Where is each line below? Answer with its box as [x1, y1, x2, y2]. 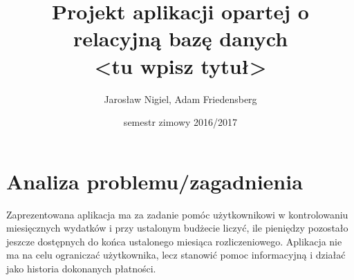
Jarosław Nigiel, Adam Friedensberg [104, 91, 257, 106]
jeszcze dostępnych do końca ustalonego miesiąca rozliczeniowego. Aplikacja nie [6, 234, 342, 248]
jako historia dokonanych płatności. [6, 261, 156, 275]
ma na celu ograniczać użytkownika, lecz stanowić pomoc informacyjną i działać [6, 248, 346, 262]
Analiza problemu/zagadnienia [6, 167, 303, 195]
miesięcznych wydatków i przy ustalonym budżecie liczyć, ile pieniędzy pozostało [6, 221, 348, 235]
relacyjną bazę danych [73, 24, 288, 53]
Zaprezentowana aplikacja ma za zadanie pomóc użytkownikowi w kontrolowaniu [6, 207, 348, 221]
